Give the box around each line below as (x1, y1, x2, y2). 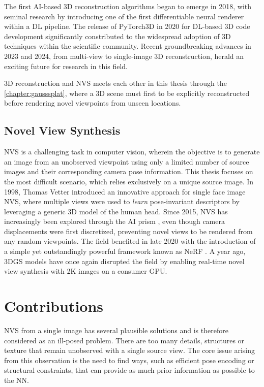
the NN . (4, 374, 30, 385)
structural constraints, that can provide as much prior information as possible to (4, 365, 255, 375)
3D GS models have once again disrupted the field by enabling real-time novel (4, 255, 245, 266)
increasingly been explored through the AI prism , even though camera (4, 216, 225, 227)
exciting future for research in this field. (4, 60, 128, 71)
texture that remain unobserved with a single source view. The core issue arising (4, 345, 255, 356)
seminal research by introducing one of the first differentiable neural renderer (4, 11, 244, 21)
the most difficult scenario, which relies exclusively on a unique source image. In (4, 176, 254, 186)
